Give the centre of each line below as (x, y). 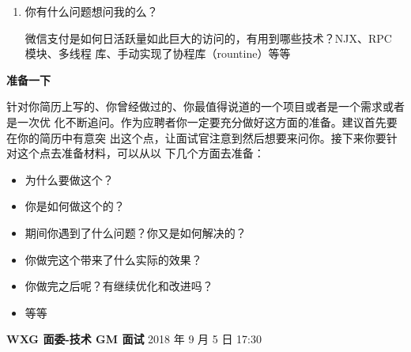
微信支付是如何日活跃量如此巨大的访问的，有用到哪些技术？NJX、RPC (208, 38)
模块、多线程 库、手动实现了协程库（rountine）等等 (158, 53)
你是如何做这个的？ (75, 206)
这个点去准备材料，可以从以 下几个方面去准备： (141, 153)
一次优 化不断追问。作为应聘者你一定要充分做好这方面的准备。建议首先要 (207, 121)
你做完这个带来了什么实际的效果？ (113, 259)
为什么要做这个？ (69, 179)
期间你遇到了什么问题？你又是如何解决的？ (136, 232)
